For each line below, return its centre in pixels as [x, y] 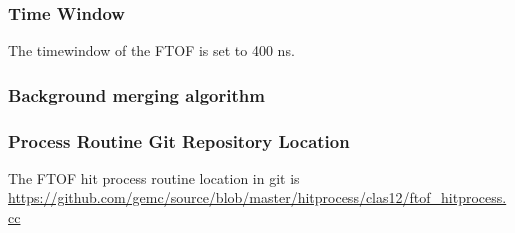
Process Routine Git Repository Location [179, 140]
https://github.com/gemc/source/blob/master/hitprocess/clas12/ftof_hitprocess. [257, 197]
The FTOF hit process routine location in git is [154, 177]
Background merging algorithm [136, 94]
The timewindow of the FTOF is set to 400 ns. [151, 50]
